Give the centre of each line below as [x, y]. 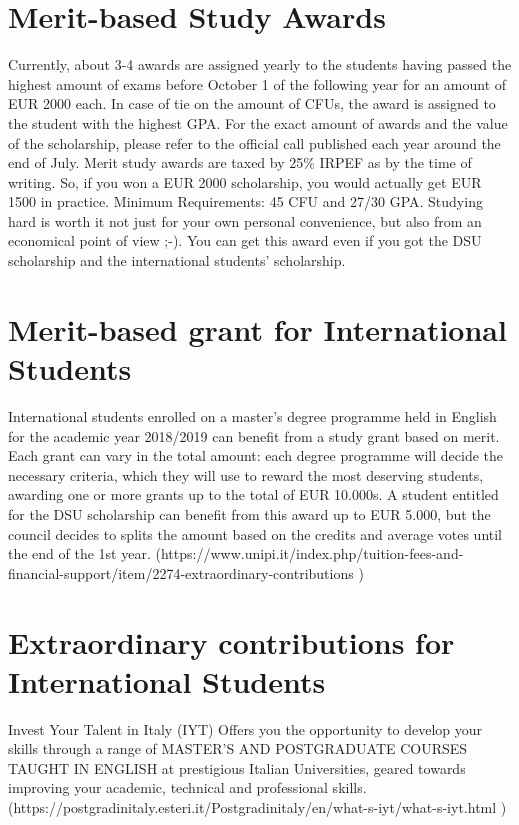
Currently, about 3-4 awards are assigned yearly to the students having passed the [260, 64]
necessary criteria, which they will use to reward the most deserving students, [246, 474]
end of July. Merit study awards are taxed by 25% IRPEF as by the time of [240, 162]
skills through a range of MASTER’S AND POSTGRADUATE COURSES [238, 748]
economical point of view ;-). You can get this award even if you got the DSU [245, 240]
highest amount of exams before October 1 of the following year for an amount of [257, 83]
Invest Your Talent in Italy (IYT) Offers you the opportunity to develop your [245, 728]
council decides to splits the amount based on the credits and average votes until [255, 533]
